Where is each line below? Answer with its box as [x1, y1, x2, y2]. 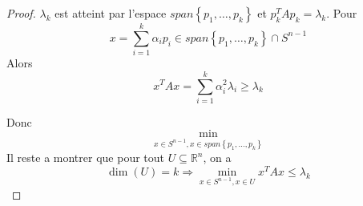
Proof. [6, 5, 36, 21]
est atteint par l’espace [54, 5, 167, 21]
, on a [203, 149, 232, 166]
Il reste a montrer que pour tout [6, 149, 165, 166]
